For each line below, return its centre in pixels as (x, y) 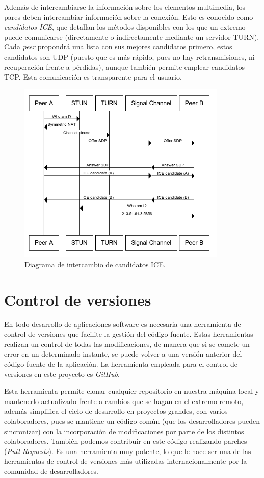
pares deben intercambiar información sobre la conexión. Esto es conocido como (129, 17)
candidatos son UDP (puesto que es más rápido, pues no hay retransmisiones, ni (129, 56)
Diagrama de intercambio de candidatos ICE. (95, 264)
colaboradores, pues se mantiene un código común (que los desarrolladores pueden (132, 421)
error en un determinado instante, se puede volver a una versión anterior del (123, 354)
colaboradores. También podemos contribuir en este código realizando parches (126, 441)
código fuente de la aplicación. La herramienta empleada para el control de (121, 364)
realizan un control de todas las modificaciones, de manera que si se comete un (127, 344)
